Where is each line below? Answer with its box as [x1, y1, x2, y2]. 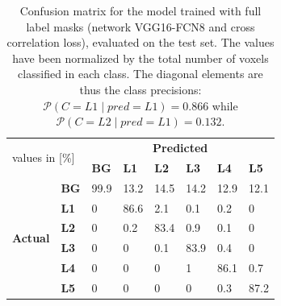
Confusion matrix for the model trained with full [19, 2, 262, 19]
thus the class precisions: [79, 81, 202, 97]
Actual [12, 229, 50, 246]
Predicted [153, 139, 208, 155]
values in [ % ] [12, 149, 75, 166]
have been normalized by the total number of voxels [12, 49, 269, 66]
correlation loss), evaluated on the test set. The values [6, 34, 275, 51]
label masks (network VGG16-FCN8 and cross [26, 18, 255, 35]
